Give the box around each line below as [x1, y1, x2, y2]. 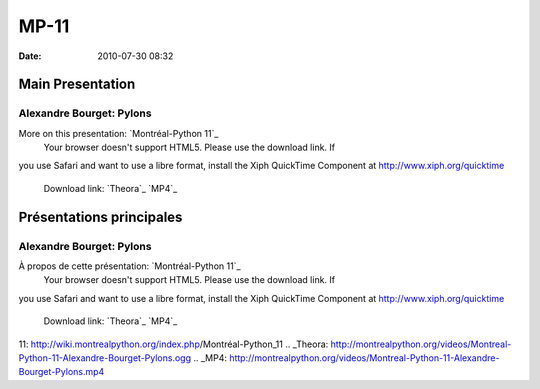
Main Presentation [18, 76, 136, 93]
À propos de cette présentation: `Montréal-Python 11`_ [18, 260, 241, 272]
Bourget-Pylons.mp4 [18, 366, 105, 378]
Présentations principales [18, 208, 183, 225]
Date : [18, 50, 42, 62]
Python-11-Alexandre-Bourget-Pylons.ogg [18, 351, 192, 364]
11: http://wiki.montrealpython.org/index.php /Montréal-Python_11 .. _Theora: [18, 338, 329, 350]
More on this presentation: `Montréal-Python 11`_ [18, 127, 219, 139]
